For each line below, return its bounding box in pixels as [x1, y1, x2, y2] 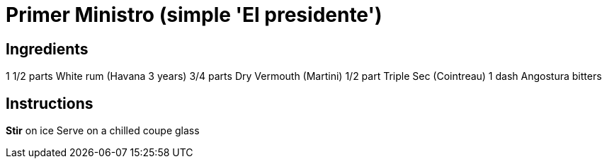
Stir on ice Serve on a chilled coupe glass [6, 124, 200, 137]
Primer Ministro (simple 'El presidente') [6, 3, 382, 27]
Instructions [6, 94, 93, 112]
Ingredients [6, 40, 89, 58]
